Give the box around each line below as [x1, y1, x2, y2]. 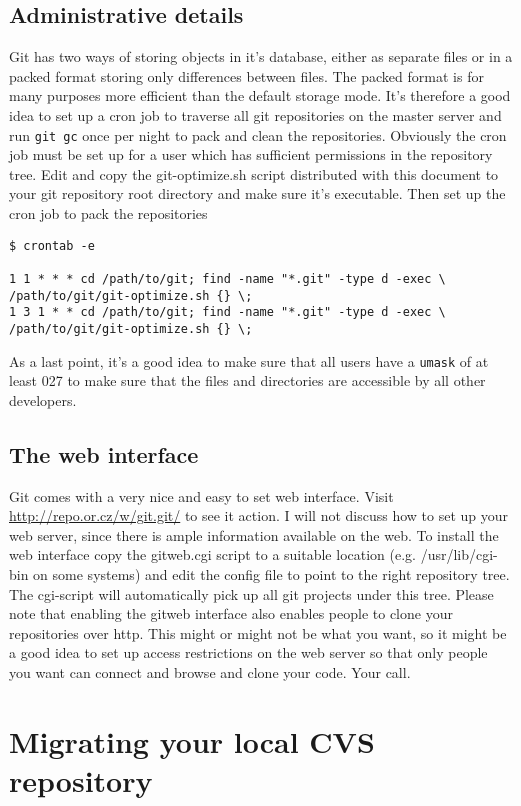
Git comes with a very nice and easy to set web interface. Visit [9, 485, 394, 506]
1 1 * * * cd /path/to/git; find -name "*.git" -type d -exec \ [9, 271, 446, 286]
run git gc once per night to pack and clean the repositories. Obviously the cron [9, 124, 507, 145]
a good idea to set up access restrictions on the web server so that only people [9, 642, 488, 663]
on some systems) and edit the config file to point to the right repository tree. [33, 563, 510, 584]
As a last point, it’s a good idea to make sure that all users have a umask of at [9, 350, 489, 371]
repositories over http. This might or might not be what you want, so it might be [9, 622, 507, 643]
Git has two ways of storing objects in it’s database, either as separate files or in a [9, 46, 513, 67]
